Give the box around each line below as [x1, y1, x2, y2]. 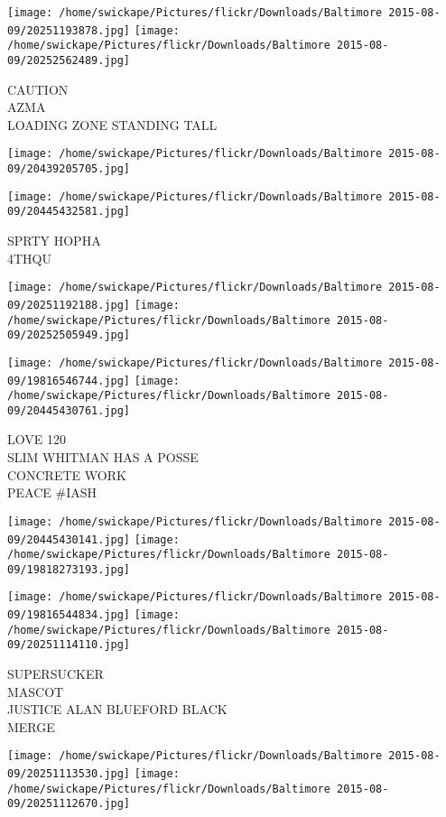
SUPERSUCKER [7, 664, 104, 683]
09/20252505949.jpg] [7, 329, 131, 342]
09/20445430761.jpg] [7, 404, 131, 417]
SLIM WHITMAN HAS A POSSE [7, 448, 199, 467]
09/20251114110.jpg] [7, 638, 131, 652]
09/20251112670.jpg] [7, 797, 131, 811]
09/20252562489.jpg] [7, 53, 131, 67]
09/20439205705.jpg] [7, 162, 131, 176]
